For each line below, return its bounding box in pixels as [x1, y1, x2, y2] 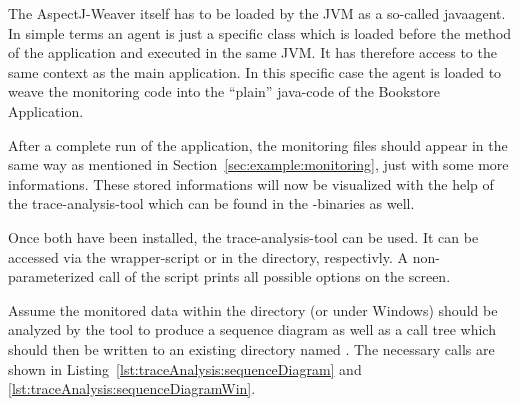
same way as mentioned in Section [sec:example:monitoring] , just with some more [8, 154, 509, 175]
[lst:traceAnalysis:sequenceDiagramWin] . [8, 378, 256, 399]
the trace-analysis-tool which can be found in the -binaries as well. [8, 193, 415, 214]
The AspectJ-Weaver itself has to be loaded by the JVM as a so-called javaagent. [8, 3, 506, 23]
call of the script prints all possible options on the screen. [99, 266, 451, 287]
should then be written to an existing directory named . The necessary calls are [8, 338, 495, 359]
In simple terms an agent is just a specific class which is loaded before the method [8, 22, 512, 43]
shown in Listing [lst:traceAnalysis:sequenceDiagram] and [8, 358, 362, 379]
